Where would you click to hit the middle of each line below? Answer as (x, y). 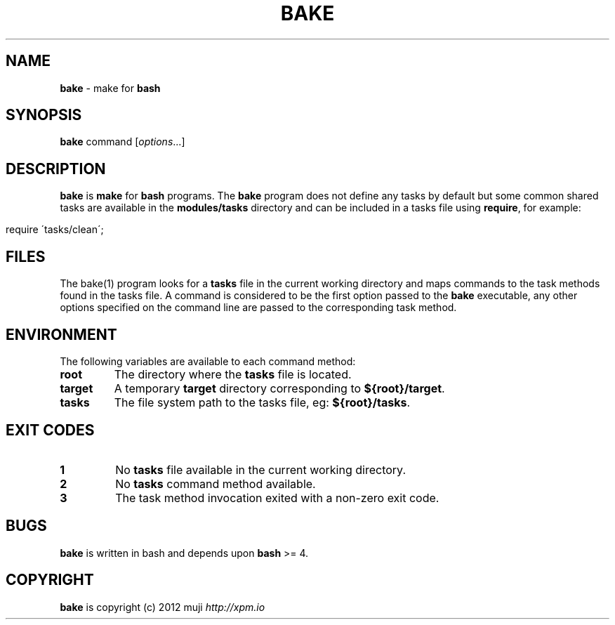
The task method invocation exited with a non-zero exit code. (277, 498)
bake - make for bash (110, 88)
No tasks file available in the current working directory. (260, 469)
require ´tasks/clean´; (55, 230)
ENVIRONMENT (61, 334)
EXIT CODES (50, 430)
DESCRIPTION (56, 169)
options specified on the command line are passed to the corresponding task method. (258, 308)
